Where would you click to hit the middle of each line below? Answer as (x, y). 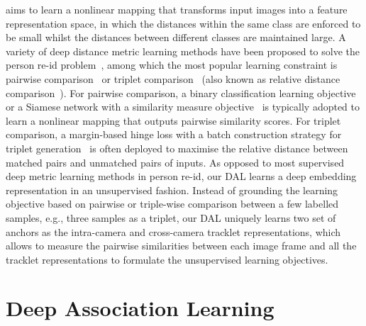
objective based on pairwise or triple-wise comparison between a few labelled (172, 204)
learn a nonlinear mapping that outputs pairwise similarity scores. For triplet (173, 120)
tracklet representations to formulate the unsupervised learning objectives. (167, 259)
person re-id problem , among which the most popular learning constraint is (172, 65)
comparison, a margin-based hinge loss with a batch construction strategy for (174, 134)
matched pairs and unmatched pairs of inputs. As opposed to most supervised (175, 162)
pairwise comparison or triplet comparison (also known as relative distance (173, 78)
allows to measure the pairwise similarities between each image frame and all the (181, 246)
